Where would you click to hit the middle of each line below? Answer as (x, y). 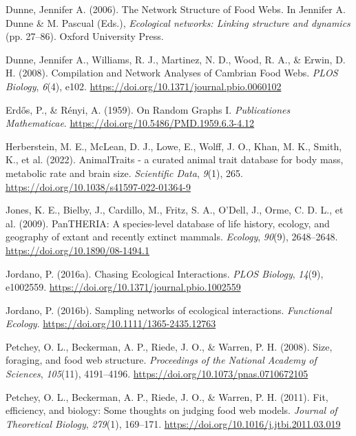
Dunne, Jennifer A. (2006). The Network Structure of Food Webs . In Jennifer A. (176, 9)
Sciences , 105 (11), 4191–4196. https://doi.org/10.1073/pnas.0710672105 (157, 374)
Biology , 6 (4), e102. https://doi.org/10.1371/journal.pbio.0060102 (144, 86)
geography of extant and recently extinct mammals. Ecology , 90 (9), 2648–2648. (172, 237)
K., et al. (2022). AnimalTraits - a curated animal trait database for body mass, (175, 159)
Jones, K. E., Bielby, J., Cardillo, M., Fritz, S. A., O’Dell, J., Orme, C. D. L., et (175, 210)
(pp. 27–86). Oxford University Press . (85, 36)
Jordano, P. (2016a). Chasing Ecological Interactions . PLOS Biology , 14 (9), (165, 273)
